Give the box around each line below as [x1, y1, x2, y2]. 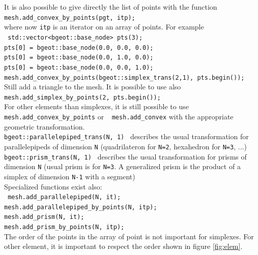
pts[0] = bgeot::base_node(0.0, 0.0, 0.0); [4, 44, 154, 51]
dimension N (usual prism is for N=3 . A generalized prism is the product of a [4, 161, 241, 172]
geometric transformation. [4, 121, 85, 132]
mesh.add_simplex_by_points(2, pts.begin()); [4, 93, 161, 101]
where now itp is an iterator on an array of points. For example [4, 21, 204, 32]
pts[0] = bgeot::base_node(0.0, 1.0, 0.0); [4, 54, 154, 61]
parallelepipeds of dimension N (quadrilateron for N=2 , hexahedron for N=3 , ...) [4, 141, 247, 151]
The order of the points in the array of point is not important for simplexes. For [4, 231, 254, 241]
